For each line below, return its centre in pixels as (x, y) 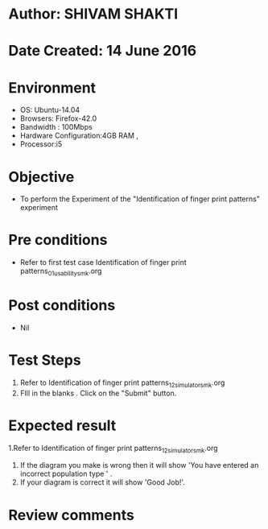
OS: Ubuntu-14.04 (50, 110)
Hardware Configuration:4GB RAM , (79, 136)
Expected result (62, 426)
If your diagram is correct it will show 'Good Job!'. (102, 482)
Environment (52, 87)
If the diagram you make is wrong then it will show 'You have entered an (139, 465)
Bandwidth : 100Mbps (56, 127)
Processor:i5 (41, 144)
